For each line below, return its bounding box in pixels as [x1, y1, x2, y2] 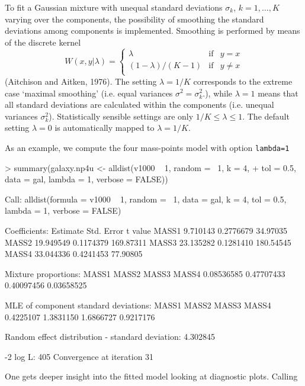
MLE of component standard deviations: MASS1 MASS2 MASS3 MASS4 [5, 298, 271, 311]
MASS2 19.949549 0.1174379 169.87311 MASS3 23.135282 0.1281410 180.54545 [5, 236, 291, 248]
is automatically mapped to [54, 121, 155, 134]
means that [258, 86, 298, 99]
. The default [242, 110, 290, 122]
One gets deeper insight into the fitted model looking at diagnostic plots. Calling [5, 370, 298, 382]
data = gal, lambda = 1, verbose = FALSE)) [5, 173, 168, 185]
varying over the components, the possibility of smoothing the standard [5, 12, 264, 25]
